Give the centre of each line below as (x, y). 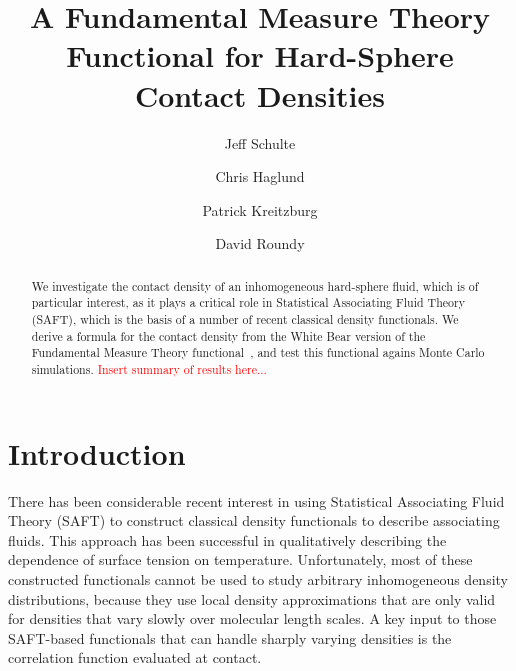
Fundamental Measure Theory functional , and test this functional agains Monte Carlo (258, 352)
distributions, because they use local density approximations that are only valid (252, 598)
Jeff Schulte (260, 142)
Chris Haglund (260, 176)
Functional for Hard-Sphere (260, 55)
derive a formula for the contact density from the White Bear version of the (228, 335)
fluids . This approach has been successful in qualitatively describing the (227, 539)
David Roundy (260, 243)
